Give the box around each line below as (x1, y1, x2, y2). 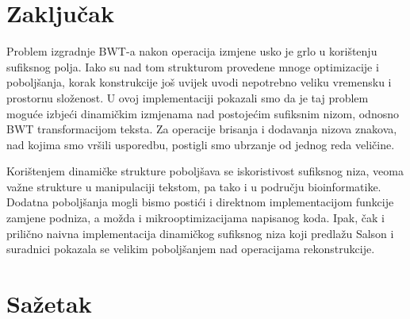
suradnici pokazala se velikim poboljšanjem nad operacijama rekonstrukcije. (6, 240, 375, 257)
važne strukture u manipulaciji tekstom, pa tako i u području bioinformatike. (6, 178, 381, 194)
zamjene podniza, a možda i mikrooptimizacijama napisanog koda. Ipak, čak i (6, 209, 385, 226)
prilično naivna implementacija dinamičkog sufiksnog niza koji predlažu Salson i (6, 225, 394, 241)
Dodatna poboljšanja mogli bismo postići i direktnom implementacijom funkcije (6, 194, 394, 210)
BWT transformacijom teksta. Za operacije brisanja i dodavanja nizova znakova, (6, 121, 397, 137)
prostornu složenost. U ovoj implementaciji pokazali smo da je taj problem (6, 89, 369, 106)
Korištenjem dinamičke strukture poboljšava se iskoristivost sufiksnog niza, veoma (6, 163, 404, 179)
